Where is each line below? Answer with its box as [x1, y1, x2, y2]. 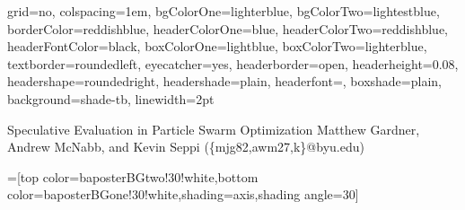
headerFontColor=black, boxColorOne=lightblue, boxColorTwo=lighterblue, [7, 37, 427, 56]
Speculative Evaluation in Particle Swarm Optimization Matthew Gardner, [7, 119, 420, 138]
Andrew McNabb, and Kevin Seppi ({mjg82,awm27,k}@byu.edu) [7, 137, 364, 156]
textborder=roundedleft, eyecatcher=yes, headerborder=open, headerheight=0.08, [7, 54, 459, 73]
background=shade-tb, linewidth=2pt [7, 89, 215, 108]
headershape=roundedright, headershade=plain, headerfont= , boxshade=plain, [7, 72, 442, 91]
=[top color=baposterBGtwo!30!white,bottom [7, 167, 259, 186]
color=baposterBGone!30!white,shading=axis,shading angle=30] [7, 185, 359, 204]
